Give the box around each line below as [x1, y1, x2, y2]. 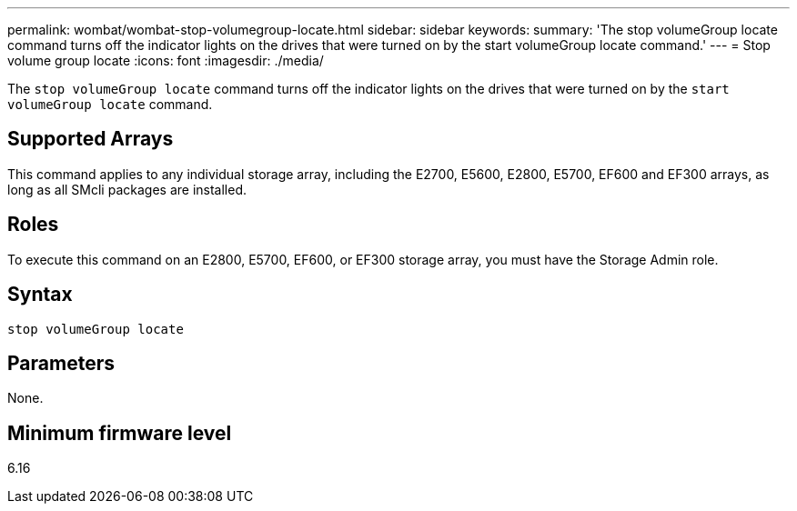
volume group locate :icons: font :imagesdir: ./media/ [7, 53, 324, 68]
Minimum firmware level [7, 421, 232, 445]
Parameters [7, 351, 115, 375]
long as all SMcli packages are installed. [7, 181, 247, 197]
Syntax [7, 283, 73, 306]
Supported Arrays [7, 127, 174, 151]
